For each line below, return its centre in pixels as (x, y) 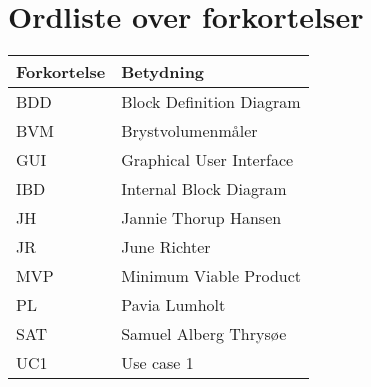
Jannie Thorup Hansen (201, 218)
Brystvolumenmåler (189, 131)
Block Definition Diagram (211, 102)
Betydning (163, 72)
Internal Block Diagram (204, 189)
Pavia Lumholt (173, 305)
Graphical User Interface (207, 160)
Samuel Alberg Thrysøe (204, 334)
